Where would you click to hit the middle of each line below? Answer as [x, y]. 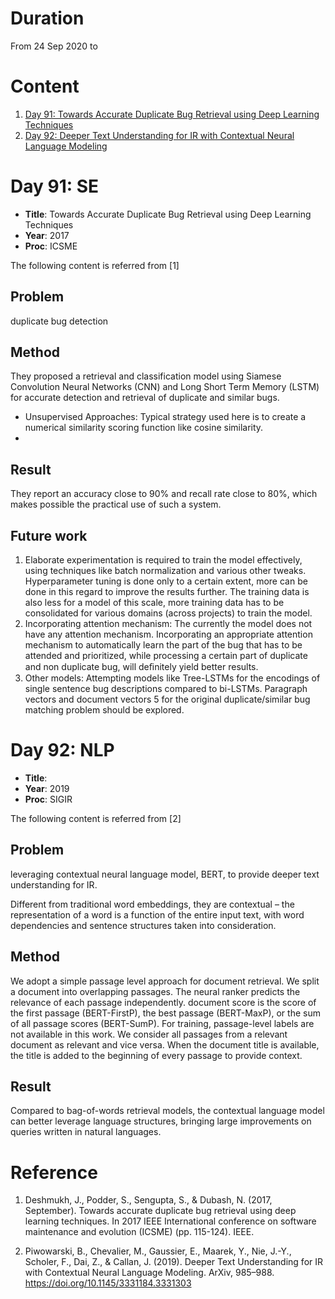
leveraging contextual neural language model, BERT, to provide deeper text [165, 874]
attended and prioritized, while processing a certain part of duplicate [166, 656]
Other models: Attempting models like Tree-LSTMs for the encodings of [172, 678]
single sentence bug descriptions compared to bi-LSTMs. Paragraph [166, 689]
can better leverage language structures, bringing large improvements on [161, 1121]
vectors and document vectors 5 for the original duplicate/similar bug [167, 699]
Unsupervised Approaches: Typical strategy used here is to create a [165, 417]
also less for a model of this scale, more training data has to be [154, 603]
